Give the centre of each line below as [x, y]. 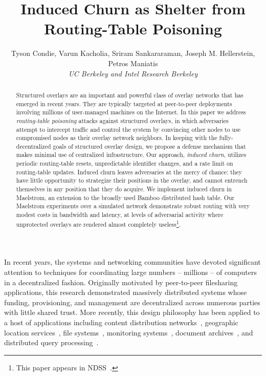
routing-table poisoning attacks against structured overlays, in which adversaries [122, 120]
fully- [226, 138]
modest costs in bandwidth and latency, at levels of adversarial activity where [120, 215]
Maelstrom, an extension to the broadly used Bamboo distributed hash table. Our [125, 197]
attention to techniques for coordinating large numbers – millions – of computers [131, 272]
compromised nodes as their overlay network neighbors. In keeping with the [117, 138]
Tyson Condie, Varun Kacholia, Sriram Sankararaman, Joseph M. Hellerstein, [133, 53]
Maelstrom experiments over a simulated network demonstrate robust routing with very [133, 206]
